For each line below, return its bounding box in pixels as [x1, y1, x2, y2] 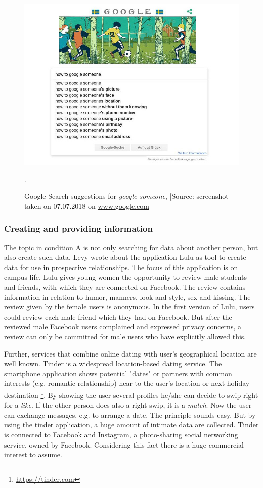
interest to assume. [4, 449, 62, 460]
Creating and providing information [4, 222, 153, 235]
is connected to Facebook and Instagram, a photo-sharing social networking [4, 429, 238, 439]
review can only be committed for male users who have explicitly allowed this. [4, 331, 246, 341]
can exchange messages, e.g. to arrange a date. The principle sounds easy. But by [4, 409, 256, 420]
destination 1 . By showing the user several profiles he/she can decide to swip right [4, 388, 258, 400]
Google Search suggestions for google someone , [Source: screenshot [24, 191, 229, 201]
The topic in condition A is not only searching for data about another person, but [4, 242, 258, 252]
